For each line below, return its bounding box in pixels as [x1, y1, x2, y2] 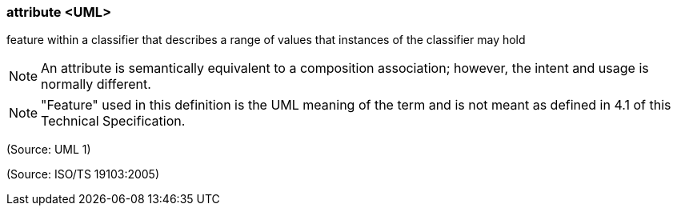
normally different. [41, 76, 151, 93]
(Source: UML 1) [6, 142, 91, 157]
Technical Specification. [41, 113, 186, 130]
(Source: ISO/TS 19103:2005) [6, 167, 160, 182]
